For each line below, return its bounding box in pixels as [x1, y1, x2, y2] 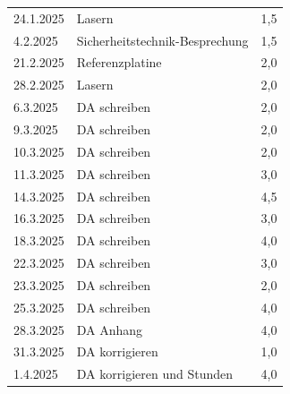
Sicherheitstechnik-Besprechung [76, 30, 249, 49]
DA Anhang [76, 320, 143, 338]
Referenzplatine [76, 53, 162, 72]
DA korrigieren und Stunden [76, 364, 233, 383]
